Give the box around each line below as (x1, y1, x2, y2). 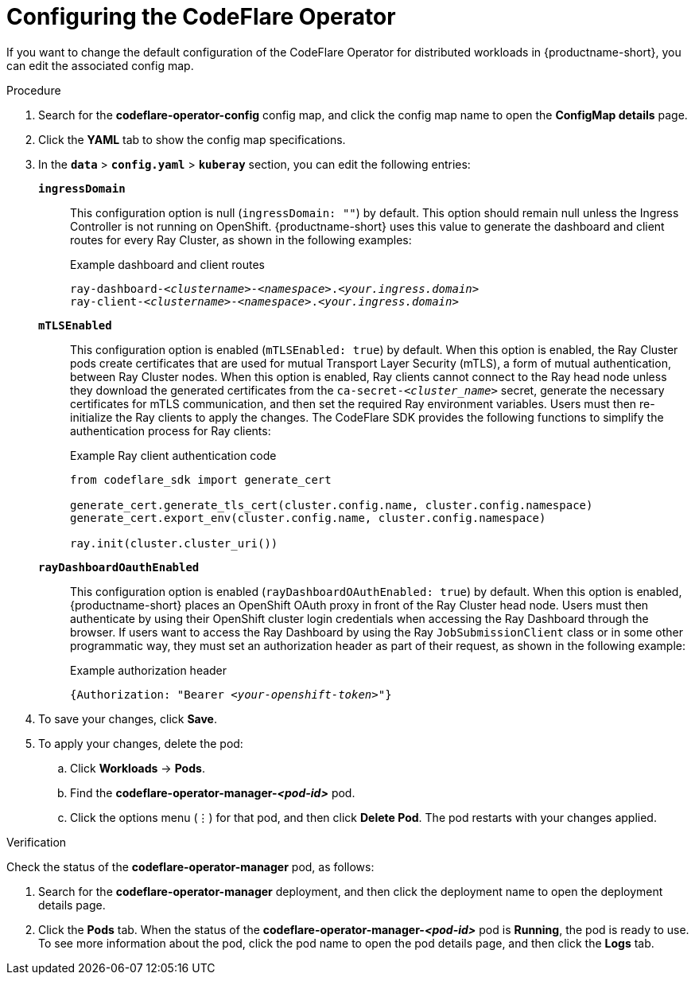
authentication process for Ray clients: (70, 423, 271, 438)
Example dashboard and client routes (70, 257, 265, 271)
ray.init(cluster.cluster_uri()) (70, 536, 278, 550)
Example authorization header (70, 663, 227, 677)
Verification (6, 835, 67, 849)
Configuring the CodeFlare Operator (6, 3, 396, 30)
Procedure (6, 83, 61, 97)
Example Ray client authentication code (70, 448, 277, 462)
